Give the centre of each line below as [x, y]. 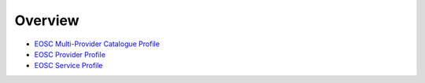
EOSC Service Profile [68, 66]
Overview [47, 20]
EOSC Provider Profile [70, 54]
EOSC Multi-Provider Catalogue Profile [97, 44]
